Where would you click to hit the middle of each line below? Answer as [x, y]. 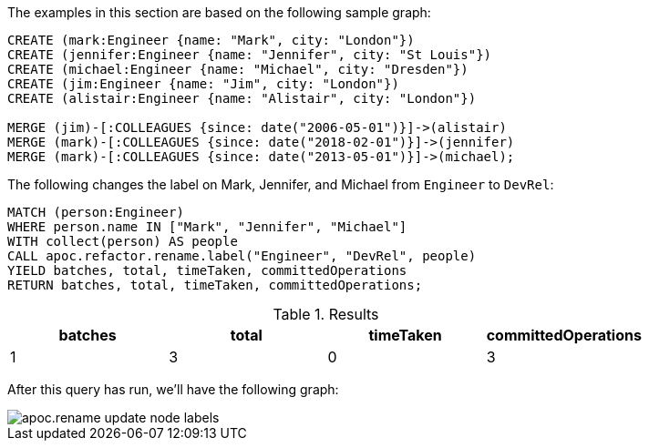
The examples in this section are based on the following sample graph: [219, 12]
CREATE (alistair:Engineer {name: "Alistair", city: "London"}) [242, 98]
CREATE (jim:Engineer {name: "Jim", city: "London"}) [203, 84]
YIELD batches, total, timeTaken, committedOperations [207, 270]
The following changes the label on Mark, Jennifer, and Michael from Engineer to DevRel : [281, 184]
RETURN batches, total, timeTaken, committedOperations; [215, 285]
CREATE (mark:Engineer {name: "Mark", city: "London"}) [211, 40]
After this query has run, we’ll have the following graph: [173, 389]
